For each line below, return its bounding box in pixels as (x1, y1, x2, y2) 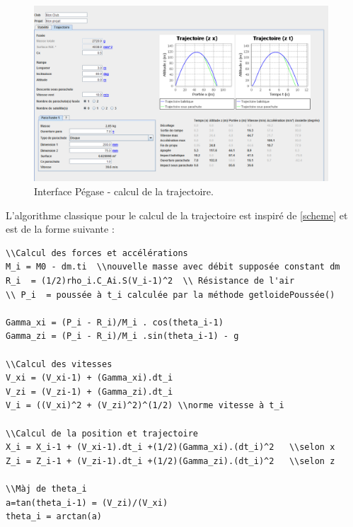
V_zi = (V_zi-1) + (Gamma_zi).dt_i (6, 386, 173, 397)
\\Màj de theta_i (6, 483, 87, 494)
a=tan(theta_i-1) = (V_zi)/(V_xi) (6, 497, 168, 508)
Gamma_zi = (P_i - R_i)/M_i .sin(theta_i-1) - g (6, 331, 239, 342)
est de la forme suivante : (6, 221, 115, 236)
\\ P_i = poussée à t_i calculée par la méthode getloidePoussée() (6, 289, 335, 300)
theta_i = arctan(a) (6, 511, 103, 522)
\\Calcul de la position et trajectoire (6, 428, 199, 439)
